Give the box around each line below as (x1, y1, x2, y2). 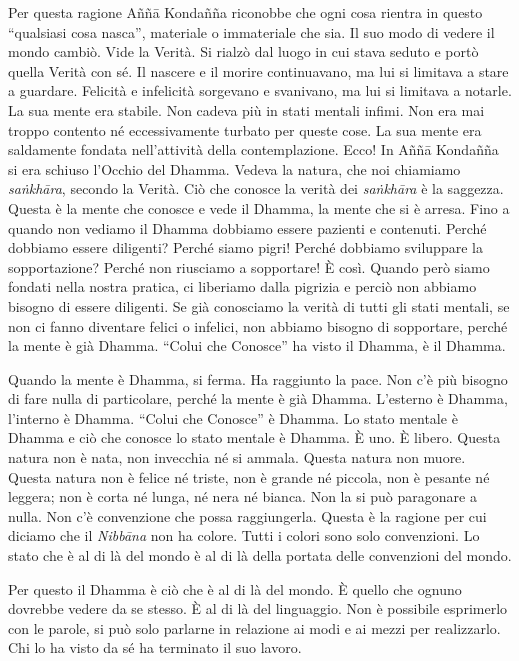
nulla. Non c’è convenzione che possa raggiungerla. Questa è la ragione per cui (8, 505, 487, 526)
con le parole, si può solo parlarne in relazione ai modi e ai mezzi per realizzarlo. (8, 617, 501, 638)
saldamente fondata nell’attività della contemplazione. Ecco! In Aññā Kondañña (8, 139, 499, 160)
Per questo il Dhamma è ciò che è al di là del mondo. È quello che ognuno (8, 578, 462, 599)
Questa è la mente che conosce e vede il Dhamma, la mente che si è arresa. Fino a (8, 197, 510, 218)
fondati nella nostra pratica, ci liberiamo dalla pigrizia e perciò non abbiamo (8, 276, 477, 297)
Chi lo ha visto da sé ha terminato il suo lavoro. (8, 637, 302, 658)
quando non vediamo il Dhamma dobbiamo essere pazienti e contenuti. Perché (8, 217, 487, 238)
